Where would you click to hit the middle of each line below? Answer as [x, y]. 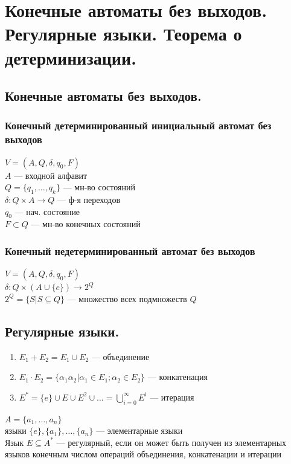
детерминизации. [71, 57]
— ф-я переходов [89, 200]
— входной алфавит [51, 175]
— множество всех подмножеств [127, 298]
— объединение [120, 356]
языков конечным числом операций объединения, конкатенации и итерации [143, 454]
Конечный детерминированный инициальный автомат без [138, 125]
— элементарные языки [139, 430]
